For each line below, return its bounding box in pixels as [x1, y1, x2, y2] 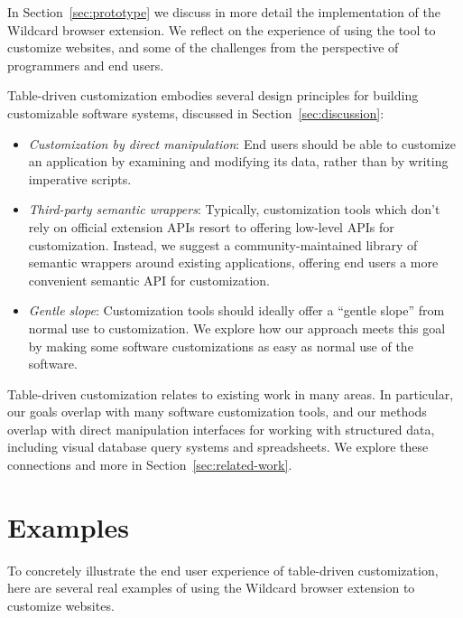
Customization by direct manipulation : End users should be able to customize [28, 134, 456, 153]
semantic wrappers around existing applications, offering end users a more [28, 253, 439, 272]
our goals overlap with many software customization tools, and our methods [7, 402, 427, 421]
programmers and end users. [7, 55, 164, 74]
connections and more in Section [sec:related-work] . [7, 455, 292, 474]
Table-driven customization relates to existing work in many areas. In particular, [7, 384, 454, 403]
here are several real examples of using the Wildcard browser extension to [7, 578, 415, 597]
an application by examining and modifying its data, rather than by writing [28, 152, 449, 171]
